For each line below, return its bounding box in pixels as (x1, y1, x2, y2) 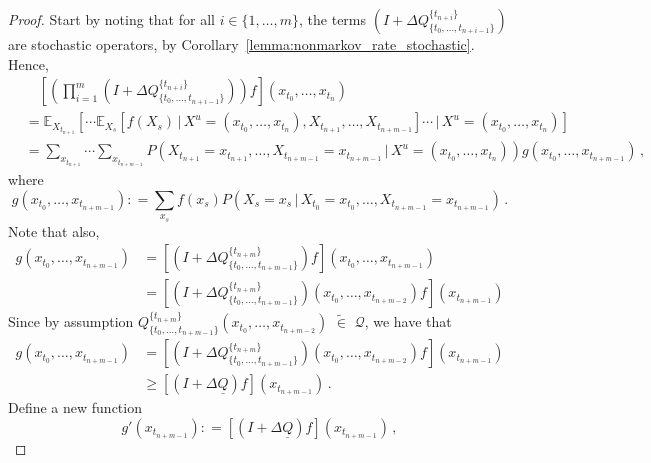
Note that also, (8, 220, 100, 241)
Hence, (8, 53, 49, 74)
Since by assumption (8, 311, 134, 332)
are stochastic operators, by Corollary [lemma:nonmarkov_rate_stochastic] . (8, 34, 475, 54)
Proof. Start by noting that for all (8, 9, 215, 29)
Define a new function (8, 397, 142, 418)
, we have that (364, 311, 452, 332)
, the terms (299, 9, 367, 29)
